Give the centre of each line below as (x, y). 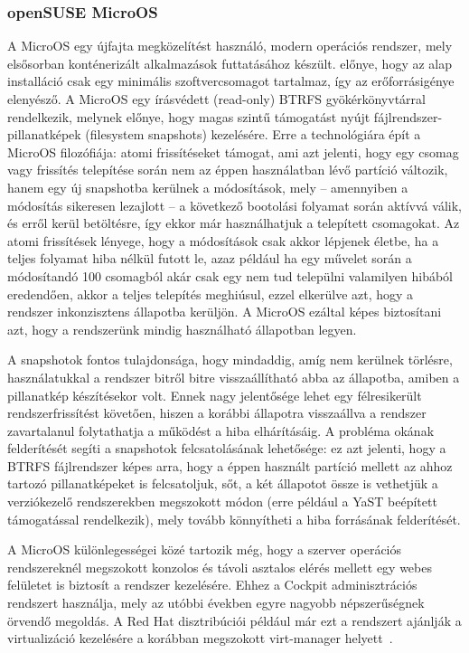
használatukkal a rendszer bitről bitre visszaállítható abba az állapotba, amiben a (234, 377)
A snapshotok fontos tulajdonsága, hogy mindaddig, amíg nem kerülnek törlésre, (230, 360)
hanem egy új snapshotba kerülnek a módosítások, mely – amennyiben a (208, 187)
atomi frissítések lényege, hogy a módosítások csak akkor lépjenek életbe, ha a (223, 240)
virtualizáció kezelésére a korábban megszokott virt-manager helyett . (200, 638)
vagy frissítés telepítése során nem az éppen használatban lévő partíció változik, (228, 170)
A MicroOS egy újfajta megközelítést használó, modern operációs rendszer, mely (230, 46)
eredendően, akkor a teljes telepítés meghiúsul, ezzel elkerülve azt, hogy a (211, 293)
